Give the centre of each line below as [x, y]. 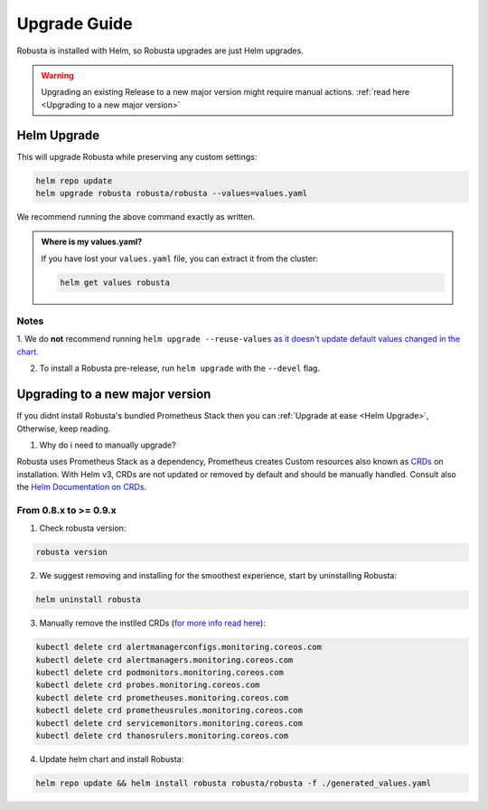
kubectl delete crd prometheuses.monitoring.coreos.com [162, 697]
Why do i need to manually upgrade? [108, 445]
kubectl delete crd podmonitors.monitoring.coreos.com [160, 672]
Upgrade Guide [75, 24]
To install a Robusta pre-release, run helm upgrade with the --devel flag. [180, 368]
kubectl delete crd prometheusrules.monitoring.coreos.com [169, 711]
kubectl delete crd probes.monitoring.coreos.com [148, 685]
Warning [57, 75]
